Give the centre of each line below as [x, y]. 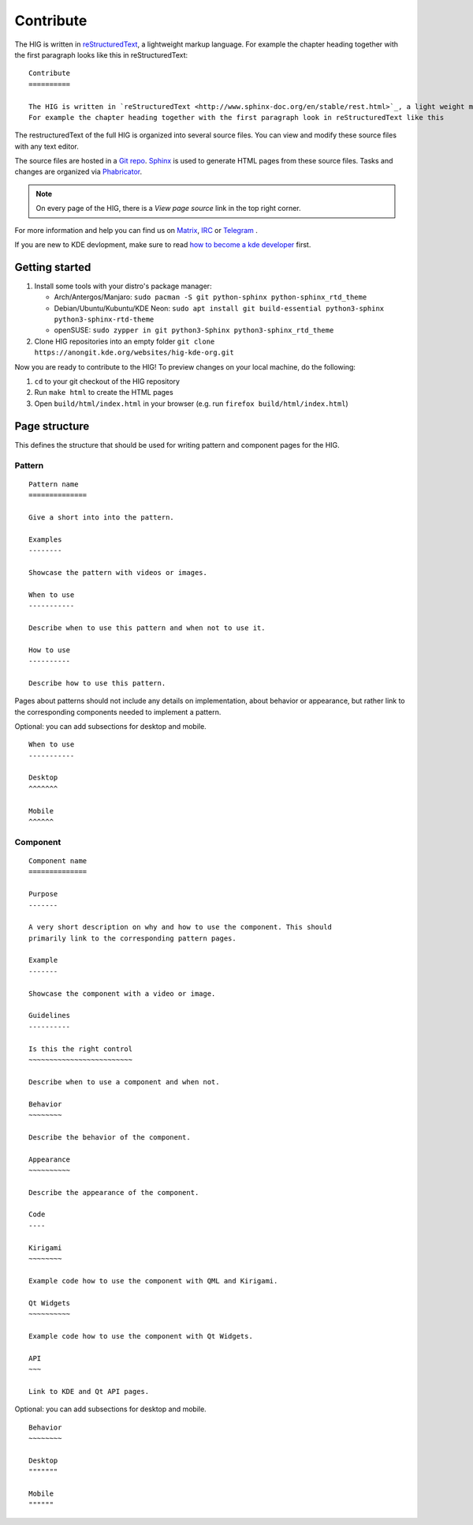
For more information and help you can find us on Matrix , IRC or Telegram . [136, 230]
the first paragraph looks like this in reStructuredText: [101, 54]
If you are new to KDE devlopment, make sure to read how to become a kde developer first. [163, 245]
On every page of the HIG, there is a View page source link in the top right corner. [168, 208]
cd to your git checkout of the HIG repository [107, 381]
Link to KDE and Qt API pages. [89, 1391]
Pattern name [54, 484]
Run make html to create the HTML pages [104, 393]
